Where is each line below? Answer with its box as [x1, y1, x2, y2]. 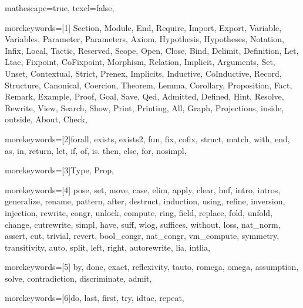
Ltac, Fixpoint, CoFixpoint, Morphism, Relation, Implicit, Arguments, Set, [5, 56, 275, 68]
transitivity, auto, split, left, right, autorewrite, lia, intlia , [5, 241, 211, 253]
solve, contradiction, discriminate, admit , [5, 272, 152, 284]
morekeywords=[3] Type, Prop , [5, 164, 114, 176]
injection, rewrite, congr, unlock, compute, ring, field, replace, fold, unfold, [5, 206, 273, 218]
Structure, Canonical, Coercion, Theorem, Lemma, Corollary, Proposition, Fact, [5, 78, 292, 91]
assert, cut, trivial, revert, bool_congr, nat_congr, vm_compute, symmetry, [5, 230, 280, 242]
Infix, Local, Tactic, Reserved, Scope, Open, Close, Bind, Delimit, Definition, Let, [5, 44, 299, 56]
